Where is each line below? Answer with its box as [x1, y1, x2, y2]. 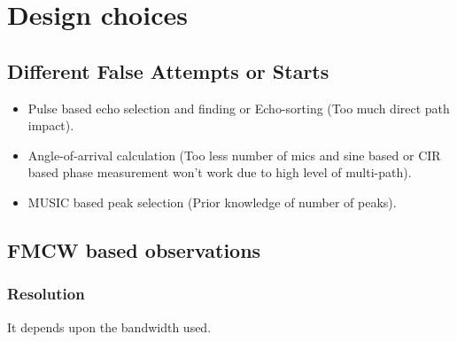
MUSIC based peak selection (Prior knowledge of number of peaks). [27, 192, 397, 211]
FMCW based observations [7, 236, 261, 263]
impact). [27, 116, 74, 135]
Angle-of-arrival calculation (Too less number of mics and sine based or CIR [27, 145, 441, 164]
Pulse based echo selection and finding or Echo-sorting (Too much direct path [27, 98, 450, 117]
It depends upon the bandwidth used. [7, 317, 212, 336]
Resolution [7, 283, 85, 305]
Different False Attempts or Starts [7, 57, 329, 84]
